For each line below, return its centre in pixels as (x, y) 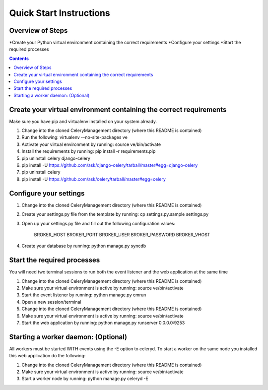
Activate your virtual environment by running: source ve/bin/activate (91, 144)
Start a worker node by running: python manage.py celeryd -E (85, 379)
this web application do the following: (47, 356)
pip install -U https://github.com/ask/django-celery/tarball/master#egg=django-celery (110, 165)
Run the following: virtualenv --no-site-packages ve (74, 137)
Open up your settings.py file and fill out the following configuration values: (99, 223)
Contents (19, 58)
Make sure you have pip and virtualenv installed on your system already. (83, 121)
